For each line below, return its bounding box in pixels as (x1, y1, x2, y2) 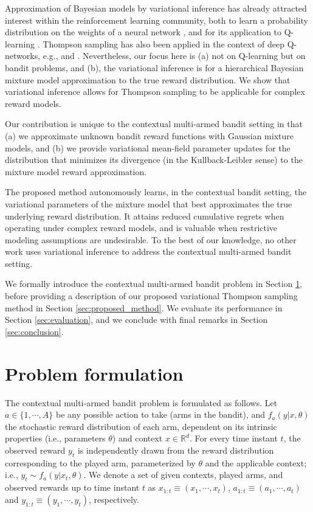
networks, (5, 49, 41, 62)
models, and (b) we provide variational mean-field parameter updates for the (5, 141, 291, 154)
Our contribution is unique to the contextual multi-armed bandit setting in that (5, 117, 303, 130)
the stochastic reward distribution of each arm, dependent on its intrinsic (5, 420, 277, 432)
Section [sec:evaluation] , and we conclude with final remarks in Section (5, 313, 268, 326)
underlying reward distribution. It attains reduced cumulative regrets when (5, 209, 284, 222)
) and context (112, 432, 163, 445)
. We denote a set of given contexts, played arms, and (83, 468, 283, 481)
